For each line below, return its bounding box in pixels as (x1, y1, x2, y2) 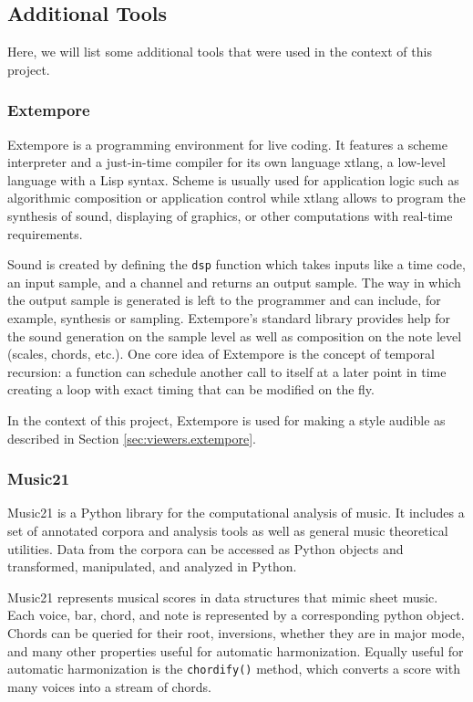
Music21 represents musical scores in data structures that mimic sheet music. (7, 587, 438, 606)
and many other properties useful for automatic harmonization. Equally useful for (7, 641, 464, 660)
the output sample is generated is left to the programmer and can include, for (7, 290, 441, 309)
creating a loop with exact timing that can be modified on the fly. (7, 380, 375, 399)
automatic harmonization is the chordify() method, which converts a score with (7, 659, 460, 678)
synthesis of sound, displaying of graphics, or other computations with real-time (7, 205, 453, 225)
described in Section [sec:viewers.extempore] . (7, 428, 256, 447)
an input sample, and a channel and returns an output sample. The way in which (7, 272, 461, 291)
